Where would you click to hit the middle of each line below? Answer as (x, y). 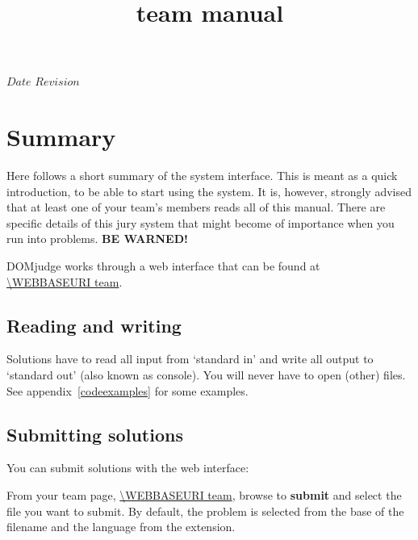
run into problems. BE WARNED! (97, 239)
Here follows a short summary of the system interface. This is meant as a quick (202, 176)
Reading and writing (94, 325)
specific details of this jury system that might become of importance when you (201, 222)
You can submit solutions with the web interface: (128, 468)
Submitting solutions (95, 434)
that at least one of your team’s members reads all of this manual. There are (196, 207)
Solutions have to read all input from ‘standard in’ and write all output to (190, 359)
